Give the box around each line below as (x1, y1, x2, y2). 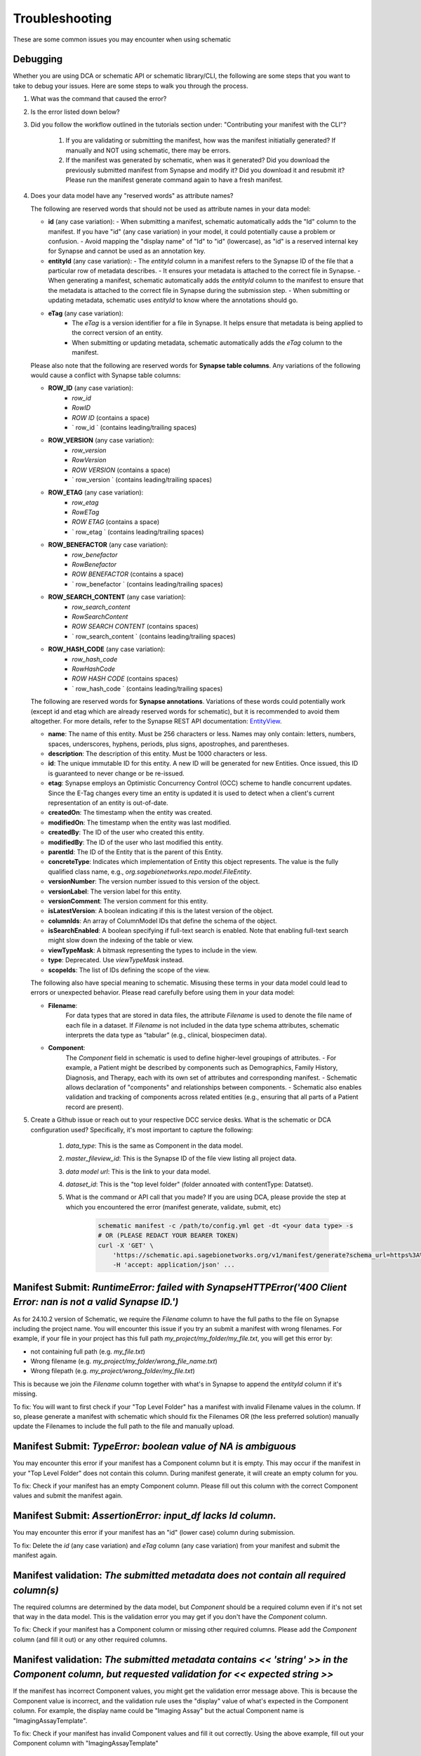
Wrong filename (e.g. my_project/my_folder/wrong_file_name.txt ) (30, 1357, 218, 1365)
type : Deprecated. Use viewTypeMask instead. (48, 956, 185, 964)
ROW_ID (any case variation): (48, 384, 133, 393)
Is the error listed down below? (30, 107, 120, 116)
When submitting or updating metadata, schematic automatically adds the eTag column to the (72, 338, 343, 347)
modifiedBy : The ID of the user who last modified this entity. (48, 838, 224, 846)
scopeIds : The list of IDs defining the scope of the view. (48, 966, 210, 974)
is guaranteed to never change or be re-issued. (48, 769, 185, 778)
